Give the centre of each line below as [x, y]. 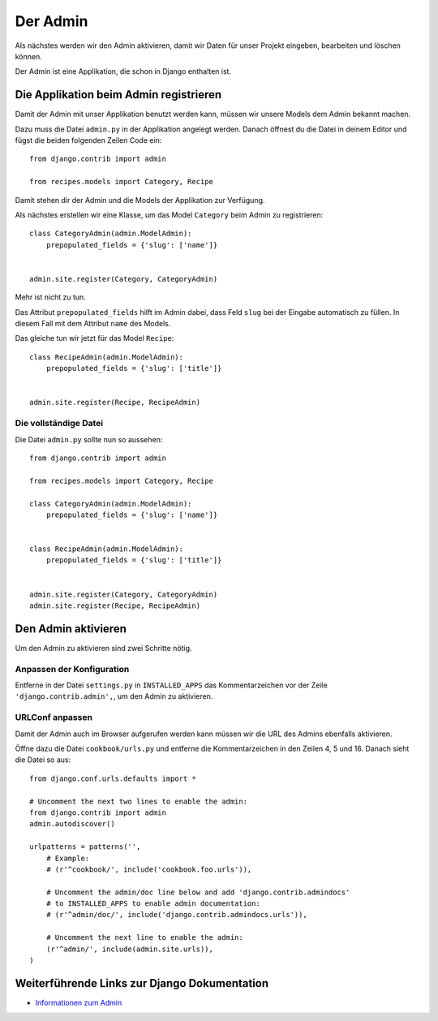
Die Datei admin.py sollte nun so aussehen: [89, 439]
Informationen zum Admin [79, 1002]
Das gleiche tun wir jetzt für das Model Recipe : [94, 338]
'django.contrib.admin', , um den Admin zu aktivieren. [114, 696]
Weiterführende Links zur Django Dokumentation [142, 983]
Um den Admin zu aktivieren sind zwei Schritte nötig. [103, 648]
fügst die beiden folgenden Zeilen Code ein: [88, 140]
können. [28, 56]
